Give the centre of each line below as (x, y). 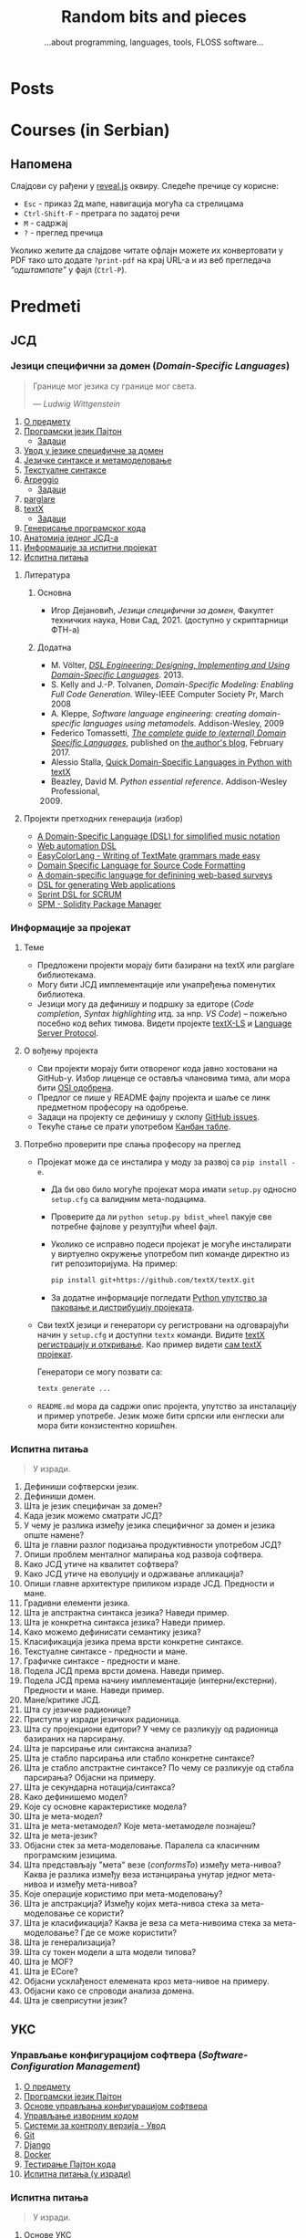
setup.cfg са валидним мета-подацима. (128, 1199)
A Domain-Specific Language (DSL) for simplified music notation (158, 836)
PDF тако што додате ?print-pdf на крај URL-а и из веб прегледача (141, 260)
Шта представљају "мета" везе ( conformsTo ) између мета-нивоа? (152, 1865)
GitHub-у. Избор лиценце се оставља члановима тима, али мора (163, 1078)
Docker (37, 2154)
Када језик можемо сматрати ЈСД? (93, 1516)
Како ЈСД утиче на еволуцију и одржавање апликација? (133, 1574)
